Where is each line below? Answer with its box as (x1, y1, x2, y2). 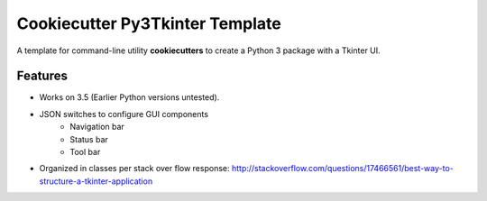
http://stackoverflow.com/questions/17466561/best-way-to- (231, 163, 455, 174)
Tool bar (69, 147, 101, 158)
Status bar (69, 133, 108, 144)
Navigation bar (69, 122, 125, 132)
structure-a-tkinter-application (39, 176, 153, 187)
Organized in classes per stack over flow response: (39, 163, 230, 174)
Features (16, 69, 68, 84)
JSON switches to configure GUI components (39, 108, 209, 119)
